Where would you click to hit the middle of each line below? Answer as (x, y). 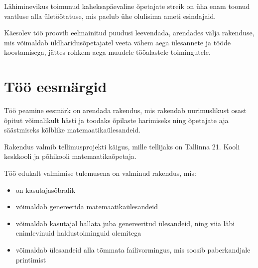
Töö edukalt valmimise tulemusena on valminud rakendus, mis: (100, 173)
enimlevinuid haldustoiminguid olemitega (78, 233)
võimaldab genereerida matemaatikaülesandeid (87, 206)
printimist (31, 259)
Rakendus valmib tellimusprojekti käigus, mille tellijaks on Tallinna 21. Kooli (122, 146)
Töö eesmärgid (56, 86)
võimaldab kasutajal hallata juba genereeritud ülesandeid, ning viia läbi (125, 223)
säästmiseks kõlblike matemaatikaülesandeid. (72, 130)
